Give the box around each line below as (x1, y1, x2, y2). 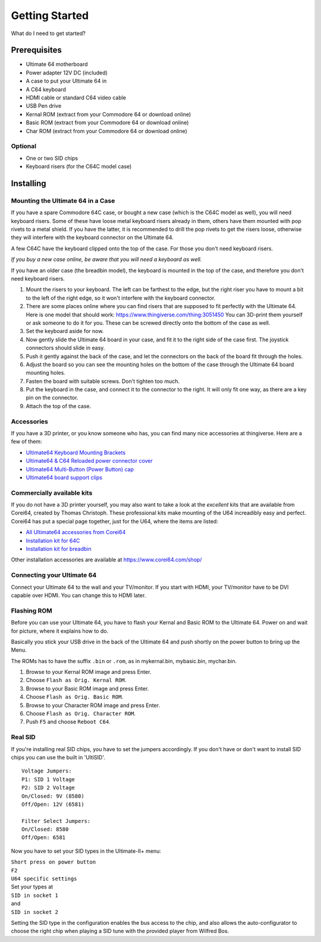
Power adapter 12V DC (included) (26, 69, 108, 76)
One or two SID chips (26, 155, 78, 162)
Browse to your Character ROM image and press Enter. (26, 702, 160, 709)
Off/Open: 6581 (21, 834, 66, 841)
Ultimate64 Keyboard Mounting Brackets (26, 449, 126, 456)
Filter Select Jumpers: (21, 818, 91, 824)
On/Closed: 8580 (21, 826, 69, 833)
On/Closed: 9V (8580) (21, 793, 84, 799)
